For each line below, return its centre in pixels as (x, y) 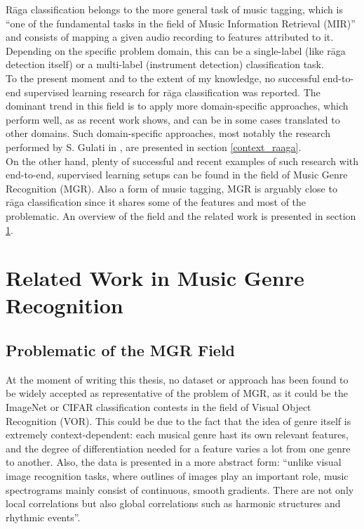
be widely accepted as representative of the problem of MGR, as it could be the (177, 393)
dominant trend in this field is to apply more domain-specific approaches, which (177, 106)
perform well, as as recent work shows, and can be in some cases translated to (173, 119)
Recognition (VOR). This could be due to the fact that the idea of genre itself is (178, 420)
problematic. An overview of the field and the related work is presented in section (181, 215)
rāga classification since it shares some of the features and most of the (156, 202)
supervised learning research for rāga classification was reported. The (172, 92)
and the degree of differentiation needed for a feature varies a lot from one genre (178, 448)
